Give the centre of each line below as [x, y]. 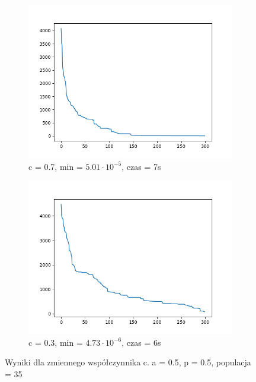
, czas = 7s [141, 166]
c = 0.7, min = [56, 166]
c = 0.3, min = [56, 342]
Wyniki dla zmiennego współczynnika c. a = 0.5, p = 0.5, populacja [128, 362]
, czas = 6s [141, 342]
